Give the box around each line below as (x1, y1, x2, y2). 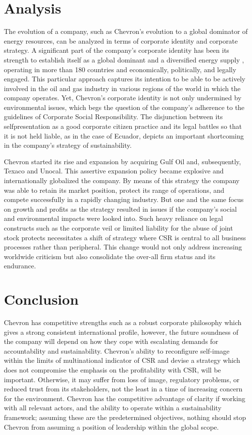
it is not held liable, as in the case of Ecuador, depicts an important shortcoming (4, 130, 244, 140)
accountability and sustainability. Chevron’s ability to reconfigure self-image (4, 345, 230, 356)
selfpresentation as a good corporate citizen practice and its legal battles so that (4, 121, 242, 131)
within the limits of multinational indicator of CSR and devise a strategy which (4, 355, 240, 365)
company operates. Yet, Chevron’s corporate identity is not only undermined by (4, 93, 242, 103)
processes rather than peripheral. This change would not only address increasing (4, 242, 242, 252)
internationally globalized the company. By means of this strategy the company (4, 175, 240, 186)
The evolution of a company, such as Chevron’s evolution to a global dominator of (4, 26, 248, 36)
